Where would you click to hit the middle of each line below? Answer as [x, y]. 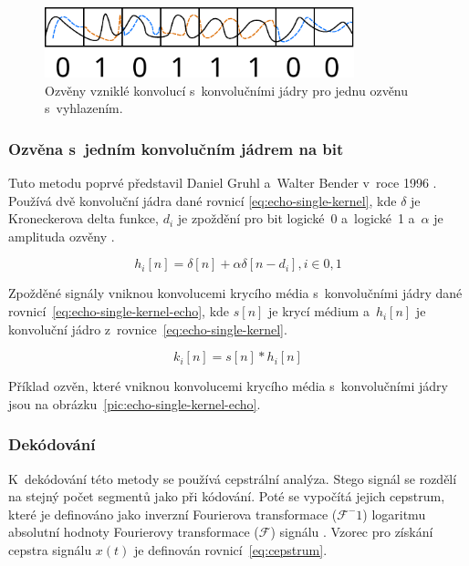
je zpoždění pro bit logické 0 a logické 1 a [296, 218]
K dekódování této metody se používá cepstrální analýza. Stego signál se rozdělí [233, 478]
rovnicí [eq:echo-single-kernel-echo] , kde [119, 311]
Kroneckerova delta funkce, [83, 218]
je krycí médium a [319, 311]
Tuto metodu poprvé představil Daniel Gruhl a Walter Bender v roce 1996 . [223, 183]
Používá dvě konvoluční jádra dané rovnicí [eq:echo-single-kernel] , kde [203, 200]
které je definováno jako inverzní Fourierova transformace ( [173, 514]
